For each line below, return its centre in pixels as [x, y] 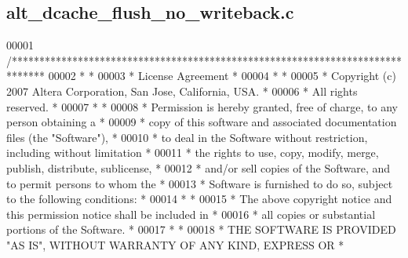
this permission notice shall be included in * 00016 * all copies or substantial [191, 214]
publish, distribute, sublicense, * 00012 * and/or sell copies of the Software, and [199, 167]
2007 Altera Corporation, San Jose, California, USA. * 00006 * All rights [182, 91]
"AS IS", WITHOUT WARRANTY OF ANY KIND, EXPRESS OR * [175, 244]
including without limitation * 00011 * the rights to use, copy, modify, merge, [193, 153]
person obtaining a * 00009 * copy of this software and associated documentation [202, 122]
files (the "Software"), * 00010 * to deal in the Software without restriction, [187, 137]
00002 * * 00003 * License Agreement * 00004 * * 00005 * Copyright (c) [222, 76]
